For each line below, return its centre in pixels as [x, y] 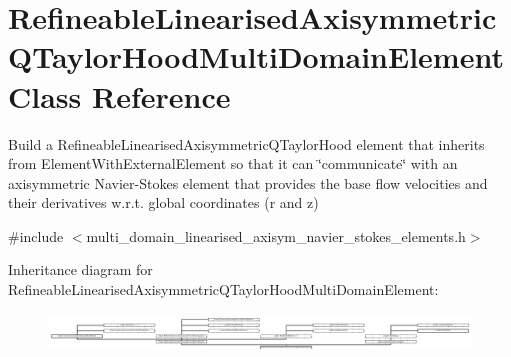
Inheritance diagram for [80, 269]
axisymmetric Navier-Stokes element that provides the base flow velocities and [248, 182]
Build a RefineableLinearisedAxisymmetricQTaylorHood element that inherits [246, 143]
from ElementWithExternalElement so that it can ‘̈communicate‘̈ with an [233, 163]
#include [36, 235]
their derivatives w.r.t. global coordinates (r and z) [163, 202]
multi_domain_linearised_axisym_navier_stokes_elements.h [276, 235]
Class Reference [119, 95]
